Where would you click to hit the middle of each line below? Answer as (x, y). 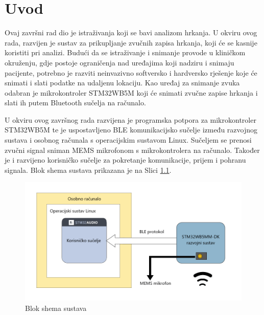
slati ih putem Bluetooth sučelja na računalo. (75, 103)
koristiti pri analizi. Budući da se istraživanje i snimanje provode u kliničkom (125, 52)
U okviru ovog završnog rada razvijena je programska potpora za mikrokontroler (130, 119)
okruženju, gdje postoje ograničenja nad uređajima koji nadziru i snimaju (119, 62)
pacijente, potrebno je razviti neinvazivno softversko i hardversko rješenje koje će (131, 72)
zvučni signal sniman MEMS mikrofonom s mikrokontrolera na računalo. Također (132, 150)
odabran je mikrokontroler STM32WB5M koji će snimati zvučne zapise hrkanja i (131, 92)
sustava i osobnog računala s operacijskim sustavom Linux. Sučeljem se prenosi (128, 140)
